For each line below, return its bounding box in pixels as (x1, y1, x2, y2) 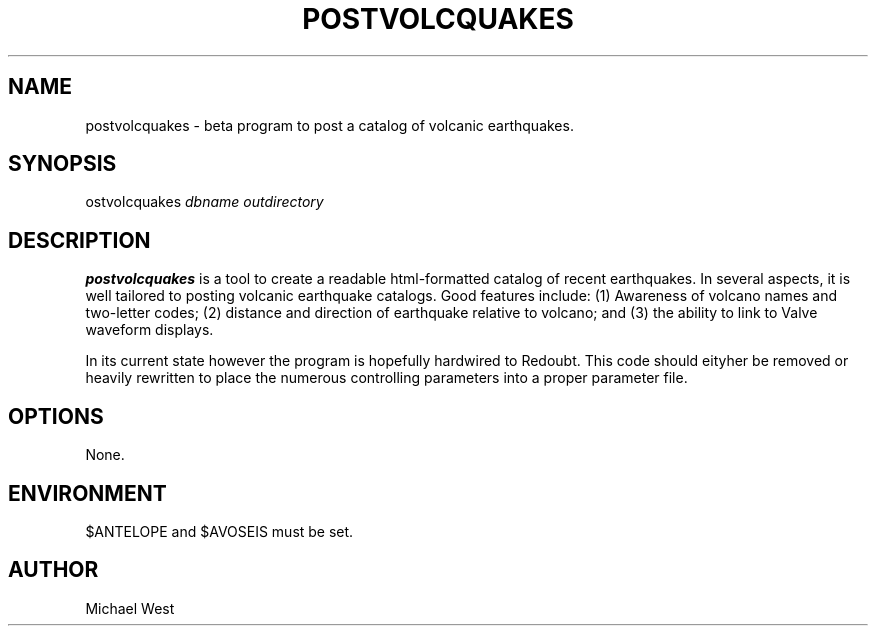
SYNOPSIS (8, 151, 117, 177)
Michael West (85, 599, 175, 617)
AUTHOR (8, 557, 99, 583)
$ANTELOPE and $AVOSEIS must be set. (85, 522, 354, 540)
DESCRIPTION (8, 227, 151, 253)
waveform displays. (85, 321, 214, 339)
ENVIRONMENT (8, 480, 167, 506)
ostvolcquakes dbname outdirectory (85, 193, 324, 211)
